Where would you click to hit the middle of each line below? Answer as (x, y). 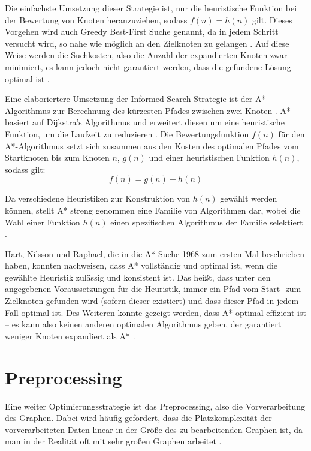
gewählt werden (249, 198)
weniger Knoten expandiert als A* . (70, 336)
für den (292, 133)
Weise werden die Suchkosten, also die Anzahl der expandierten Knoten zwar (146, 55)
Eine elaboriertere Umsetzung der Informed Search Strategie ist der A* (135, 99)
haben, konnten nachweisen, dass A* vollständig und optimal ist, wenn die (141, 265)
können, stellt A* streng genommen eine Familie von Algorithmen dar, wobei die (153, 210)
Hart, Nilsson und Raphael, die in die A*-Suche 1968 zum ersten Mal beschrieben (155, 253)
